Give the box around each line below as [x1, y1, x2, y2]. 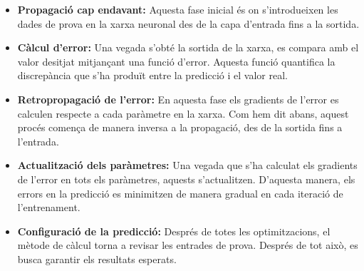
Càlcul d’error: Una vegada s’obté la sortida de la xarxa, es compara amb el [17, 40, 359, 55]
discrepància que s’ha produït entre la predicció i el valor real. [17, 68, 288, 83]
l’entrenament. [17, 200, 80, 215]
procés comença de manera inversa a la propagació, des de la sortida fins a [17, 120, 343, 135]
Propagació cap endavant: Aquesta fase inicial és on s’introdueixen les [17, 2, 338, 16]
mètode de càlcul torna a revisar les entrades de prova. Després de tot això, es [17, 237, 358, 252]
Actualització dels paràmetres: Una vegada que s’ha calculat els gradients [17, 158, 358, 173]
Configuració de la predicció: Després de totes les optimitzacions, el [17, 223, 331, 238]
